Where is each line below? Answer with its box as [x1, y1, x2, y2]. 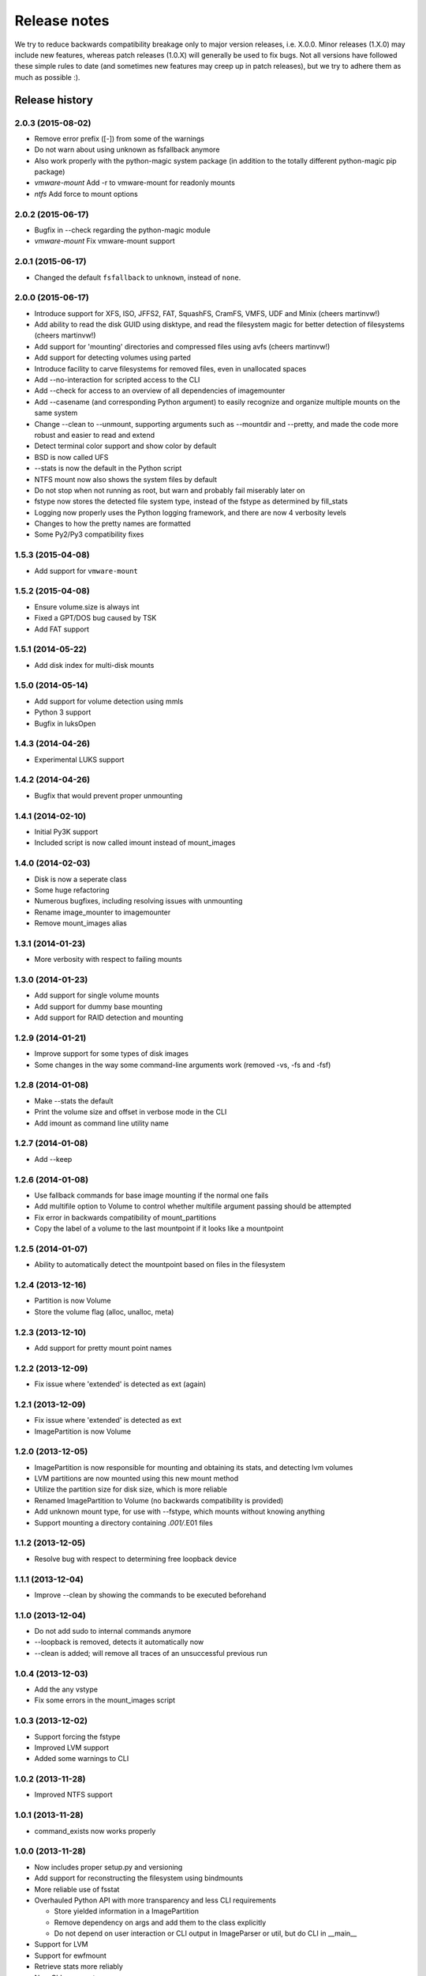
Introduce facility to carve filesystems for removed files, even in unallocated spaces [34, 364, 307, 373]
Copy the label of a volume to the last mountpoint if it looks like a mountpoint [34, 1224, 284, 1233]
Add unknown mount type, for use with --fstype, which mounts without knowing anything [34, 1507, 325, 1517]
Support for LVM [34, 1940, 88, 1949]
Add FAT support [34, 624, 90, 634]
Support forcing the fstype [34, 1732, 121, 1741]
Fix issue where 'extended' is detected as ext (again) [34, 1379, 207, 1389]
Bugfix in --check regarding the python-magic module [34, 225, 211, 235]
